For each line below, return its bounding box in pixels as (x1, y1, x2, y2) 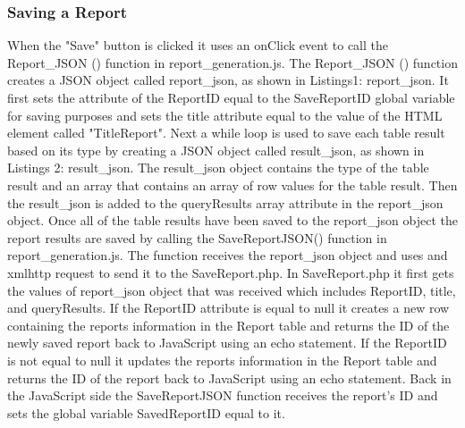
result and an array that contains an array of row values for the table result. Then (7, 175, 458, 194)
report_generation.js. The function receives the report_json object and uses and (7, 246, 448, 264)
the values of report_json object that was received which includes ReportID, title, (7, 281, 456, 299)
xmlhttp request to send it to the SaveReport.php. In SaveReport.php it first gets (7, 263, 454, 281)
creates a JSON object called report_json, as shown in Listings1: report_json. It (7, 71, 449, 89)
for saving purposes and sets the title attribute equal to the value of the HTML (7, 105, 443, 124)
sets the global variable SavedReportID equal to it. (7, 403, 285, 422)
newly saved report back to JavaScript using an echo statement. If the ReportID (7, 333, 447, 352)
